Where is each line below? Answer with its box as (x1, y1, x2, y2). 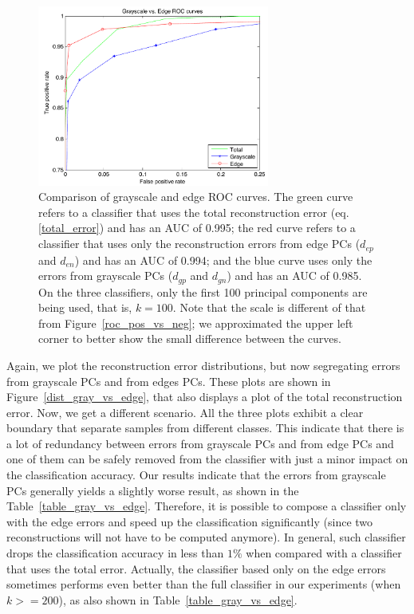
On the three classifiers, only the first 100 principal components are (38, 283, 368, 300)
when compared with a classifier (246, 545, 402, 561)
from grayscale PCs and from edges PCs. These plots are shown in (6, 372, 331, 389)
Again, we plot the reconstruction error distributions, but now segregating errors (6, 356, 400, 373)
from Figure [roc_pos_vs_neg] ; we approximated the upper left (38, 314, 353, 331)
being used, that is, (38, 299, 132, 316)
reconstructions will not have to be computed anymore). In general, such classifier (6, 529, 406, 545)
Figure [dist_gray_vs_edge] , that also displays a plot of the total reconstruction (6, 388, 403, 405)
